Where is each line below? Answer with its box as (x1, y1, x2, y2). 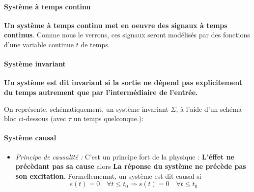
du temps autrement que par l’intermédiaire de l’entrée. (4, 87, 198, 97)
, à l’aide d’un (176, 103, 218, 114)
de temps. (81, 39, 110, 49)
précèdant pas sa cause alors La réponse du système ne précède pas (15, 161, 246, 171)
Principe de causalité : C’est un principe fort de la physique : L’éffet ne (15, 151, 234, 161)
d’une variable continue (4, 39, 74, 49)
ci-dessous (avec (18, 113, 66, 124)
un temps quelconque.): (73, 113, 144, 124)
